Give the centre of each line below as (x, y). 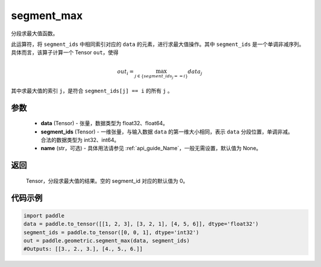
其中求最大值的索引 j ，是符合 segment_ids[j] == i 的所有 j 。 (92, 91)
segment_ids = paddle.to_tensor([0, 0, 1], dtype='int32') (111, 232)
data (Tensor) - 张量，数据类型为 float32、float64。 (105, 123)
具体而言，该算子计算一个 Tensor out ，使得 (65, 52)
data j (195, 72)
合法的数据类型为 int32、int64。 (80, 139)
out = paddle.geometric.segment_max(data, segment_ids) (107, 240)
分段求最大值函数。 (34, 33)
